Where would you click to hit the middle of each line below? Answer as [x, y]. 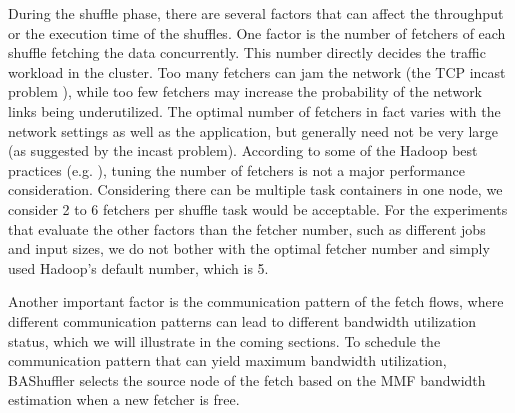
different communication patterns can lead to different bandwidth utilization [242, 320]
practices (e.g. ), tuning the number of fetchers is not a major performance [237, 169]
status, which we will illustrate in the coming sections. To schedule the [224, 340]
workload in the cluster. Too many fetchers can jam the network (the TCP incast [257, 71]
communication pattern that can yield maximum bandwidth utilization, [227, 360]
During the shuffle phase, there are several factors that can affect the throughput [256, 13]
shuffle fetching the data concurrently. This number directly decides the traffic [247, 52]
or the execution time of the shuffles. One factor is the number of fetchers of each [257, 32]
